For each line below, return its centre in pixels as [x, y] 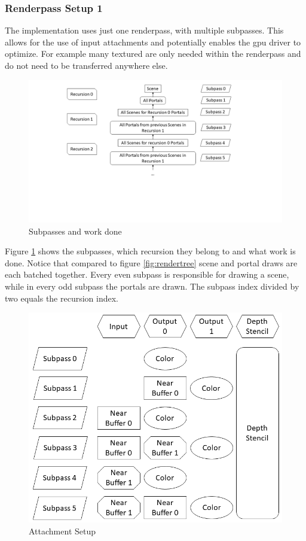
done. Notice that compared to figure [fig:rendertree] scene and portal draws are [151, 262]
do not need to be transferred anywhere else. [86, 65]
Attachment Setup [62, 531]
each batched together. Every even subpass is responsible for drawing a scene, [147, 274]
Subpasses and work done [75, 231]
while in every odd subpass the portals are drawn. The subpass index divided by [152, 286]
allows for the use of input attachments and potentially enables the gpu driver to [153, 42]
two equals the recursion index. [62, 298]
